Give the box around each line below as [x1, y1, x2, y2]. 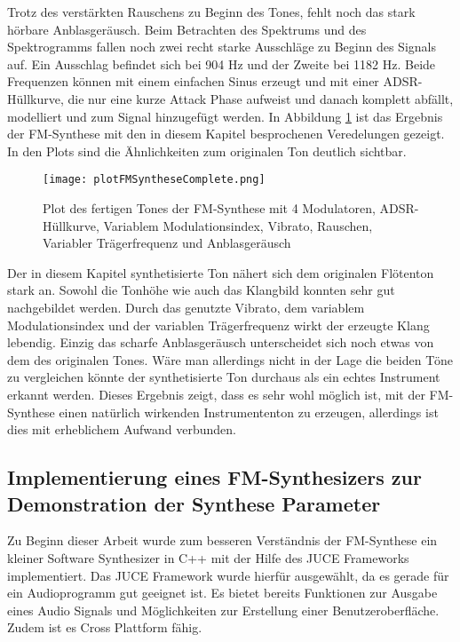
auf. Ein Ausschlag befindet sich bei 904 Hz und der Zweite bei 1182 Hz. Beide [7, 54, 436, 73]
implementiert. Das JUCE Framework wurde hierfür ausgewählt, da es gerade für [7, 566, 449, 584]
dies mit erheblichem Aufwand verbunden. [7, 420, 237, 439]
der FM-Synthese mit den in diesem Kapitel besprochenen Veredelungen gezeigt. [7, 124, 445, 143]
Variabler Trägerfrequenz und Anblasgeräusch [43, 234, 291, 252]
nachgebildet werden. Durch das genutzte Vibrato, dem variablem [7, 297, 365, 316]
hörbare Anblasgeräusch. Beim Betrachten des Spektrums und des [7, 20, 367, 38]
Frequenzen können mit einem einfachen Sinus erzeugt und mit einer [7, 72, 379, 91]
